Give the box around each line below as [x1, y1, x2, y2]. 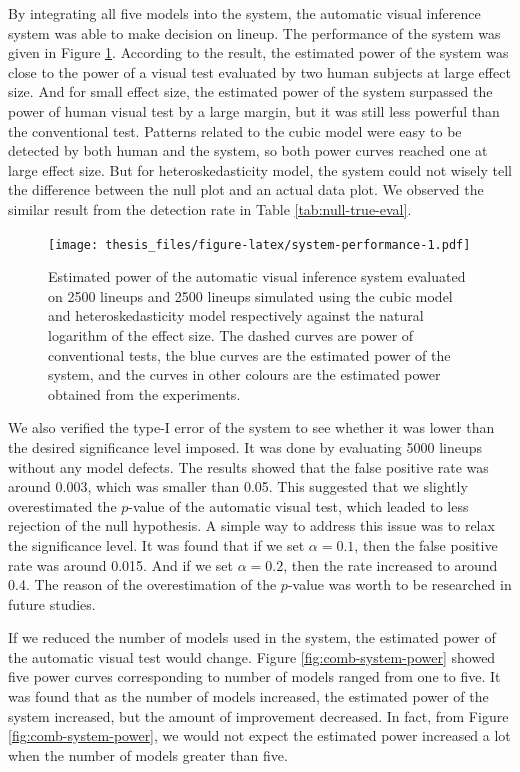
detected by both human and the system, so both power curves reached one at [8, 140, 488, 161]
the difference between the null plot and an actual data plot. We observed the [8, 179, 484, 200]
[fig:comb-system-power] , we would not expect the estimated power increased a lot [8, 725, 511, 746]
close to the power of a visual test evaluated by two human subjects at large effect [8, 61, 511, 82]
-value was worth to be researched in [287, 574, 512, 595]
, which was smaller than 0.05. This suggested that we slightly [87, 476, 468, 497]
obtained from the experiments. [48, 383, 241, 404]
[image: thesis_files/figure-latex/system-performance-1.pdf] [48, 237, 471, 252]
